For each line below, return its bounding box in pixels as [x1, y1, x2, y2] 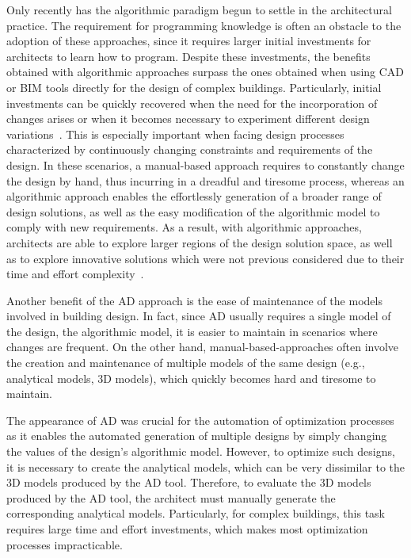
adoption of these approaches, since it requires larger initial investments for [6, 32, 371, 49]
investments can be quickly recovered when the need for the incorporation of [6, 94, 378, 111]
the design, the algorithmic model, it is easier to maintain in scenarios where [6, 323, 378, 339]
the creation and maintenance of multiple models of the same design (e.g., [6, 354, 365, 371]
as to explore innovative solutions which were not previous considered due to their [6, 250, 405, 266]
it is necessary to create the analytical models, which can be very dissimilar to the [6, 458, 405, 475]
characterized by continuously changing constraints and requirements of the [6, 141, 373, 158]
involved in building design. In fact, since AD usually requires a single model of [6, 308, 391, 324]
